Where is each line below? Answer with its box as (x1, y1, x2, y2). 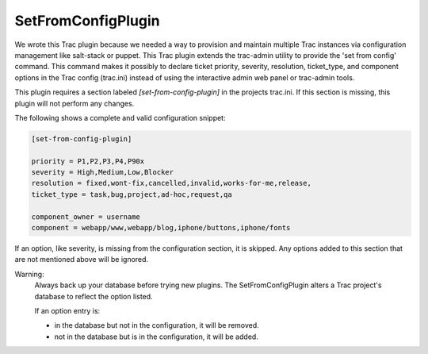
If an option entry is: (34, 306, 101, 315)
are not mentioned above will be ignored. (14, 255, 149, 264)
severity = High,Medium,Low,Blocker (31, 167, 174, 177)
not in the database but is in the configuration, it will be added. (54, 332, 259, 341)
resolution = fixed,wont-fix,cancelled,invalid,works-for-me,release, (31, 179, 312, 188)
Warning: (14, 269, 44, 279)
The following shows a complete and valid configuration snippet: (14, 113, 226, 122)
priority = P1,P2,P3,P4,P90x (31, 156, 145, 166)
